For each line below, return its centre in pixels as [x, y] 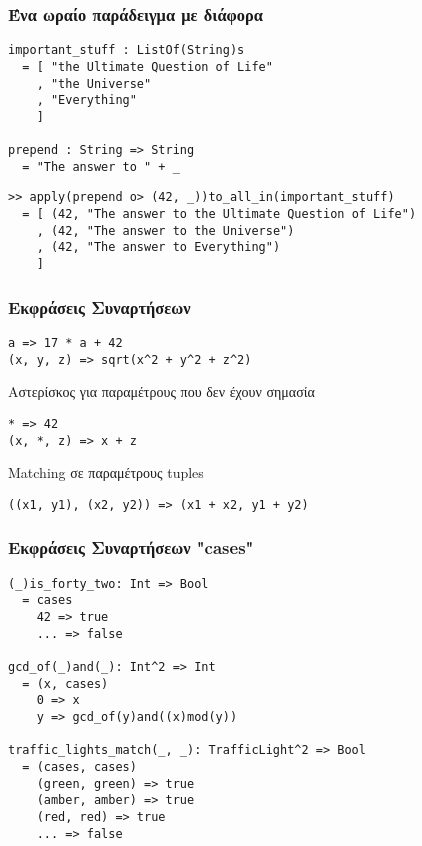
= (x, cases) [65, 683]
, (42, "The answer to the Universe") [165, 230]
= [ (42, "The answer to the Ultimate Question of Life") [219, 214]
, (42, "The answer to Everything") [158, 247]
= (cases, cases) [79, 766]
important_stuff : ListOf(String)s [126, 50]
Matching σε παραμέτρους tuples [106, 472]
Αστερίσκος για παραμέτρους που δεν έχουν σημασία [161, 391]
